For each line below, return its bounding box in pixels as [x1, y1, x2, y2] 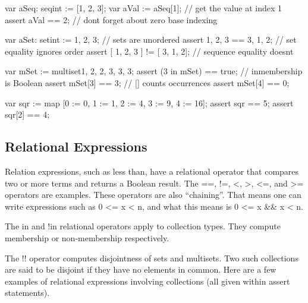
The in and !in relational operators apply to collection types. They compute [5, 220, 281, 232]
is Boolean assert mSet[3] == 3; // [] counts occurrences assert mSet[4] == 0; [5, 76, 290, 89]
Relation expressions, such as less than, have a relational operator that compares [5, 165, 299, 177]
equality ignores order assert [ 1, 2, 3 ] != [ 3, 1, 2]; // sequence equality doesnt [5, 45, 294, 57]
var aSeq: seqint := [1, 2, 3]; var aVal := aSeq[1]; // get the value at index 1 [5, 2, 282, 14]
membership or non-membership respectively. [5, 231, 169, 244]
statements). [5, 286, 50, 299]
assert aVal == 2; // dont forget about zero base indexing [5, 13, 218, 26]
